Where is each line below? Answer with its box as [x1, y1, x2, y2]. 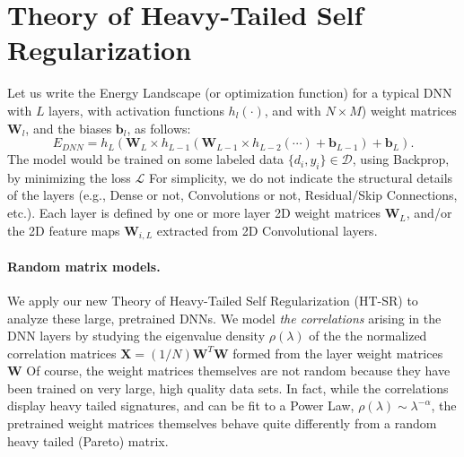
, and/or [406, 203, 452, 222]
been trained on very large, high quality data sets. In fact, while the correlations [7, 378, 449, 397]
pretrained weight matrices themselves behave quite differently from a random [7, 414, 437, 433]
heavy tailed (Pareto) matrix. [7, 431, 169, 450]
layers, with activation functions [48, 100, 224, 119]
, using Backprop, [352, 150, 450, 168]
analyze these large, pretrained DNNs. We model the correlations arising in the [7, 308, 442, 327]
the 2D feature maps [7, 220, 120, 239]
